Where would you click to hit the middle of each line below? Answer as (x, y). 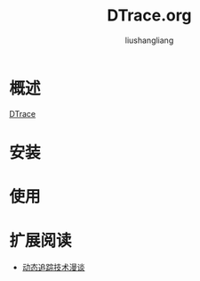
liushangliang (149, 40)
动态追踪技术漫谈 (53, 267)
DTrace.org (149, 16)
